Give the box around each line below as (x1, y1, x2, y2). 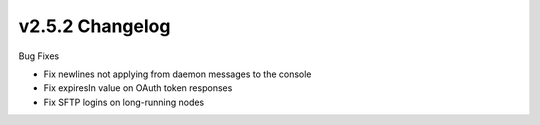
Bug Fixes (18, 50, 60, 62)
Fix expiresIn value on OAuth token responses (43, 82, 233, 94)
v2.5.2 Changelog (18, 15, 171, 37)
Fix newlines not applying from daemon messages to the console (43, 68, 312, 80)
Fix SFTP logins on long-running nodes (43, 96, 205, 108)
